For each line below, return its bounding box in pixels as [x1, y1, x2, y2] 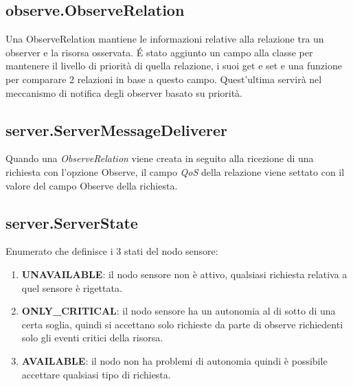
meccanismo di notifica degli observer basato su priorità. [5, 85, 243, 100]
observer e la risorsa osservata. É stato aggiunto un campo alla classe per [5, 45, 313, 59]
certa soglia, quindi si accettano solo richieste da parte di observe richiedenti [21, 317, 343, 331]
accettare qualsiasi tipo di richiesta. [21, 367, 171, 381]
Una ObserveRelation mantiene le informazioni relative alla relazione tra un [5, 32, 324, 46]
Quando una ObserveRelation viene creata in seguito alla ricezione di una [5, 151, 314, 166]
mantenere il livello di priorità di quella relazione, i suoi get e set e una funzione [5, 58, 342, 73]
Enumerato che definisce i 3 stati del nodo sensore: [5, 244, 218, 258]
